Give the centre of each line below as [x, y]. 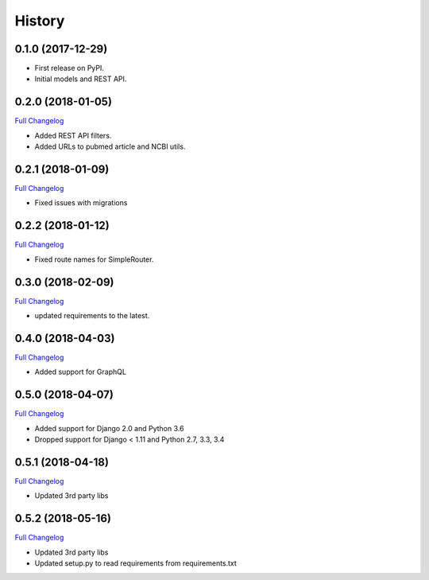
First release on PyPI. [70, 68]
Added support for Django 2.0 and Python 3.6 [109, 428]
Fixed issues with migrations [81, 203]
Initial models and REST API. [81, 79]
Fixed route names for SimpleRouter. [94, 259]
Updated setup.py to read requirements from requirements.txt [136, 563]
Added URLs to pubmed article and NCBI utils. [110, 146]
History [40, 21]
